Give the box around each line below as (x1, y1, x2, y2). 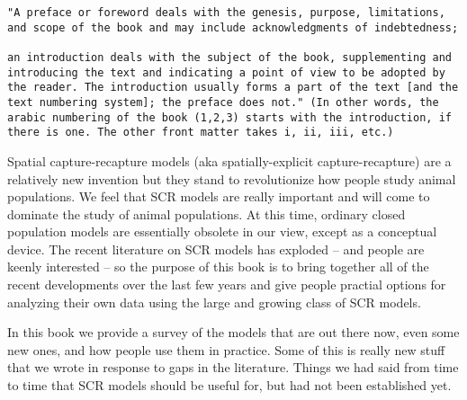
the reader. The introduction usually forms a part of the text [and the (7, 81, 459, 94)
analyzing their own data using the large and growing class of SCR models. (7, 292, 421, 311)
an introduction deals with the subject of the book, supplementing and (7, 50, 452, 64)
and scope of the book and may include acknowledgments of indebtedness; (7, 21, 459, 34)
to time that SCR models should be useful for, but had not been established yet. (7, 376, 452, 395)
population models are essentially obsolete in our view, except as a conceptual (7, 222, 437, 241)
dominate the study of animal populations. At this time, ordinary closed (7, 204, 406, 223)
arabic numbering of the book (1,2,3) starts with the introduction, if (7, 111, 452, 124)
